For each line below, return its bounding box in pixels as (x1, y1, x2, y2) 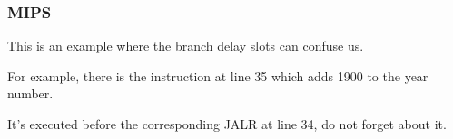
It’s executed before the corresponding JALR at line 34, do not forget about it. (7, 115, 447, 133)
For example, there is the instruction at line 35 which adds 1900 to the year (7, 66, 428, 85)
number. (7, 84, 54, 103)
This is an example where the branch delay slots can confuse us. (7, 36, 364, 55)
